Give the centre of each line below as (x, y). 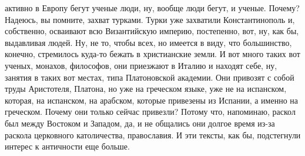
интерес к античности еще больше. (67, 146)
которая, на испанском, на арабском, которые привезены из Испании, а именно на (152, 100)
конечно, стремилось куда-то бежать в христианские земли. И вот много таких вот (152, 54)
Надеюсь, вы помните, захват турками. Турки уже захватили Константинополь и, (150, 19)
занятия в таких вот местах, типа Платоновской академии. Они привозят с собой (150, 77)
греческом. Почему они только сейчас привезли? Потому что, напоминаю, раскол (150, 112)
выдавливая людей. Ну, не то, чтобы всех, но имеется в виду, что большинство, (148, 42)
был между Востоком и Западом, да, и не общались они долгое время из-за (140, 123)
